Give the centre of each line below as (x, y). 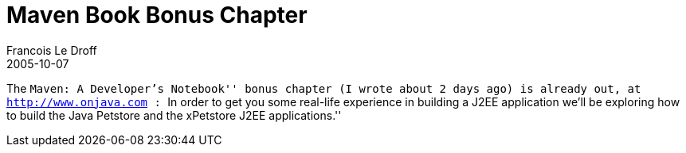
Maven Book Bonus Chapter (157, 15)
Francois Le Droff (52, 50)
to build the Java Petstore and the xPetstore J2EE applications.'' (174, 115)
